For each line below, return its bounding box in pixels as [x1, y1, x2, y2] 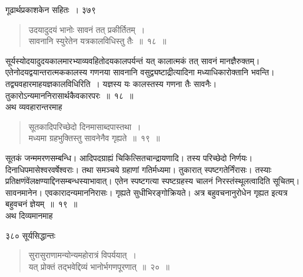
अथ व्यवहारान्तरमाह [5, 101, 62, 113]
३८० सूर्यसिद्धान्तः [5, 229, 56, 241]
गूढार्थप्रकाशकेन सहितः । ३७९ [5, 4, 96, 15]
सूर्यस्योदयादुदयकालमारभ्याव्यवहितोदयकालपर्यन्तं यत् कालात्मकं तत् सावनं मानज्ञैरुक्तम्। [5, 54, 260, 66]
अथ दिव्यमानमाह [5, 209, 53, 221]
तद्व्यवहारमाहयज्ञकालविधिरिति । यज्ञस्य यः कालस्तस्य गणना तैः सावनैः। [5, 77, 217, 89]
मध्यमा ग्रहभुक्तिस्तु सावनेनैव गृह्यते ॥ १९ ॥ [28, 132, 160, 144]
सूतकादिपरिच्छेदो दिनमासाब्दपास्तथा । [28, 120, 141, 132]
